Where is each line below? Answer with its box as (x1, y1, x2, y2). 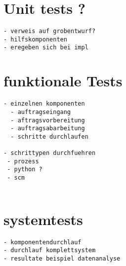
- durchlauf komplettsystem (3, 247, 96, 254)
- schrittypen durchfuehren (3, 150, 96, 157)
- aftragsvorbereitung (10, 116, 85, 124)
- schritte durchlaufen (10, 133, 88, 140)
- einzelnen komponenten (3, 100, 85, 108)
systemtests (3, 209, 83, 229)
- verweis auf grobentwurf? (3, 28, 96, 35)
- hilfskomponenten (3, 36, 67, 43)
